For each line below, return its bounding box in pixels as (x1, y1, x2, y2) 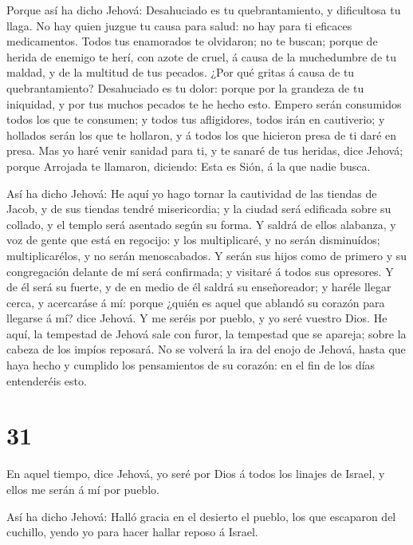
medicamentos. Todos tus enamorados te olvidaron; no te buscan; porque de (6, 33, 378, 49)
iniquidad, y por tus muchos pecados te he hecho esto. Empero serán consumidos (6, 95, 402, 112)
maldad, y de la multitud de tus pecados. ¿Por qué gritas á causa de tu (6, 64, 355, 81)
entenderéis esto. (6, 372, 87, 389)
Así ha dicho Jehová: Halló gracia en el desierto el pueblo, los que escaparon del (6, 507, 396, 524)
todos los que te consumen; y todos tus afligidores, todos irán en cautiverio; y (6, 111, 385, 128)
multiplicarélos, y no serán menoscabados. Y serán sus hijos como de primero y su (6, 247, 407, 263)
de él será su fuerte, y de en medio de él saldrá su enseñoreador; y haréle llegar (6, 278, 391, 295)
